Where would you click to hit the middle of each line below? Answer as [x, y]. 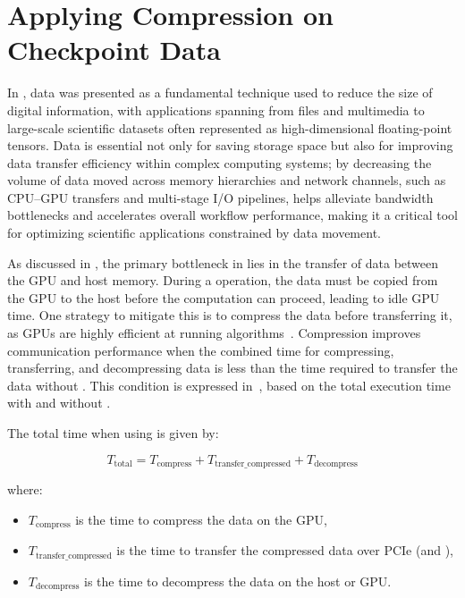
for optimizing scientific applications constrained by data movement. [194, 233]
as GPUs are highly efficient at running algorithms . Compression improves [214, 333]
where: [25, 489]
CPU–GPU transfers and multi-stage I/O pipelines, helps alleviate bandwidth [220, 197]
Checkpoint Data [114, 50]
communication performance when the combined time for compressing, [201, 350]
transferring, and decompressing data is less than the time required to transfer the [232, 368]
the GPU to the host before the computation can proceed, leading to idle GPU [224, 297]
